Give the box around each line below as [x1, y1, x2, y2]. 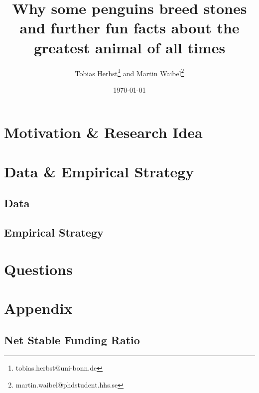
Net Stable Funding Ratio [4, 332, 140, 347]
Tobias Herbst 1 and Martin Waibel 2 [75, 66, 184, 78]
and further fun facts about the [19, 17, 240, 38]
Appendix [4, 298, 73, 318]
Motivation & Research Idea [4, 122, 203, 142]
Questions [4, 259, 73, 279]
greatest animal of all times [33, 37, 226, 57]
